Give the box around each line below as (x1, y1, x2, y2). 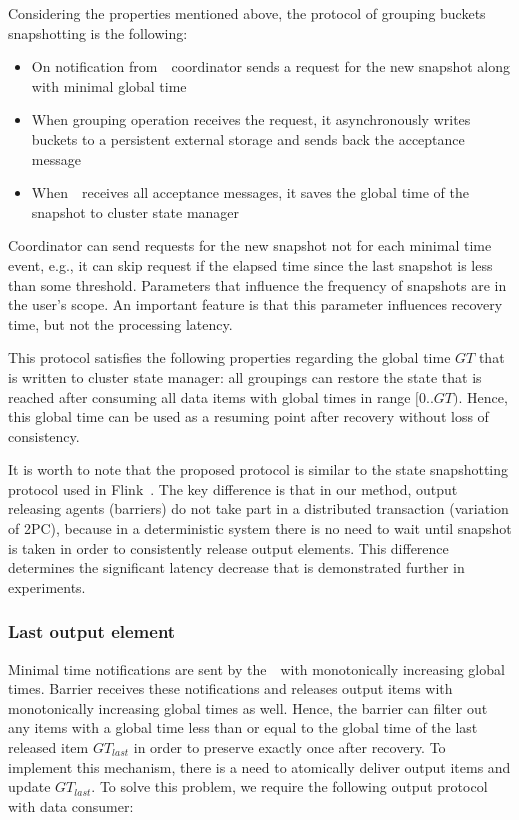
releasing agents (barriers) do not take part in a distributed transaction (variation (8, 498, 509, 519)
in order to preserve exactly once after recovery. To (133, 737, 446, 758)
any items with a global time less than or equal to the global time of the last (8, 717, 478, 738)
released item (8, 737, 89, 758)
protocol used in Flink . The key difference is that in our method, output (8, 478, 458, 499)
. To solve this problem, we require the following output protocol (91, 776, 488, 797)
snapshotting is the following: (8, 22, 188, 43)
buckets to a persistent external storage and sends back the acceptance (31, 128, 465, 149)
